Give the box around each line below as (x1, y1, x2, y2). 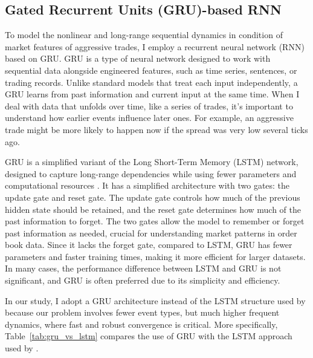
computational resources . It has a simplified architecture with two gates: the (5, 179, 290, 192)
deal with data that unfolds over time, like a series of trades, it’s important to (5, 99, 293, 112)
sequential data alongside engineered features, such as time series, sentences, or (5, 63, 297, 76)
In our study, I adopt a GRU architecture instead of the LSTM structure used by (5, 294, 306, 307)
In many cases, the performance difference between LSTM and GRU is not (5, 262, 282, 275)
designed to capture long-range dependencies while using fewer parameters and (5, 167, 297, 180)
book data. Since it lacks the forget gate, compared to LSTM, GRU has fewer (5, 238, 292, 251)
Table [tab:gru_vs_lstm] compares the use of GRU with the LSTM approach (5, 330, 292, 342)
